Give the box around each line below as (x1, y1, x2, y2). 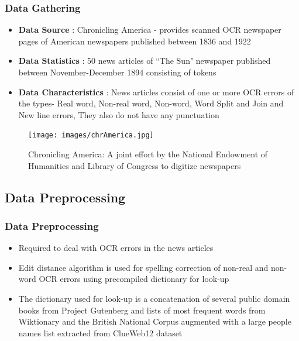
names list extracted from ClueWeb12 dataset (18, 326, 183, 339)
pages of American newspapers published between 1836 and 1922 (18, 35, 251, 47)
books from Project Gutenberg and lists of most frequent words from (18, 304, 266, 316)
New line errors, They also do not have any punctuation (18, 108, 219, 120)
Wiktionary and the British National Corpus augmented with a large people (18, 315, 291, 328)
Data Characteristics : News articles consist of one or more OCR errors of (18, 85, 294, 98)
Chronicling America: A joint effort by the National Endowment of (28, 148, 268, 160)
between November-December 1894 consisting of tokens (18, 66, 216, 78)
